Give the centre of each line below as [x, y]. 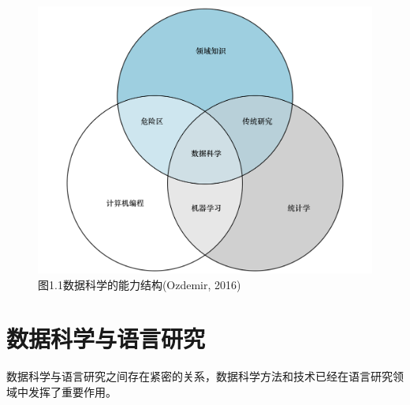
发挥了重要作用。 [72, 392]
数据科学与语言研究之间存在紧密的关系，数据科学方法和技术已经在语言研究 [199, 376]
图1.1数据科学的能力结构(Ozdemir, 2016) [140, 284]
